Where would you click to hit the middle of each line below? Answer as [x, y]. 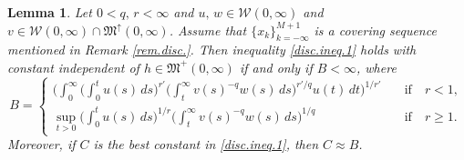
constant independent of [73, 67]
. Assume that [208, 30]
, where [376, 67]
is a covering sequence [375, 30]
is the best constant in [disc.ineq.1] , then [206, 144]
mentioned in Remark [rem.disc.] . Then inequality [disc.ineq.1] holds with [212, 50]
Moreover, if [41, 144]
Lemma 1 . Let [50, 12]
